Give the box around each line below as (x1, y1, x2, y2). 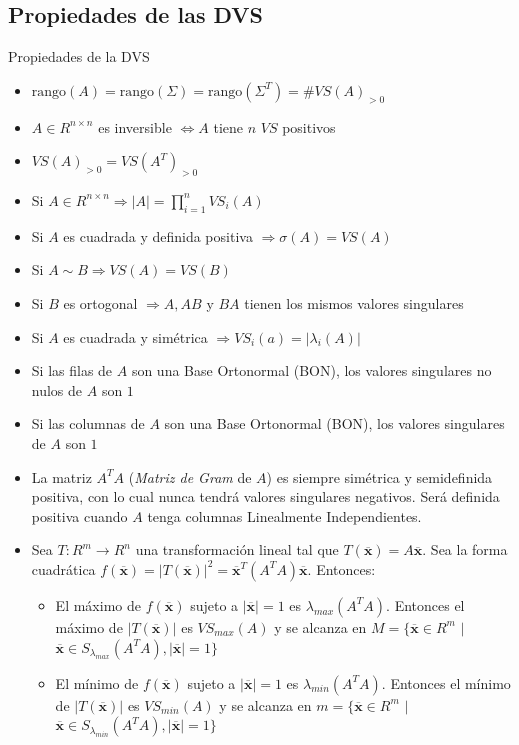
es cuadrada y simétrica (63, 326, 208, 347)
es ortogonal (63, 292, 138, 313)
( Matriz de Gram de (128, 466, 252, 487)
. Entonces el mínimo (381, 672, 511, 693)
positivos (282, 116, 336, 137)
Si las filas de (31, 360, 113, 381)
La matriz (31, 466, 92, 487)
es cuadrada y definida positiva (63, 225, 253, 246)
